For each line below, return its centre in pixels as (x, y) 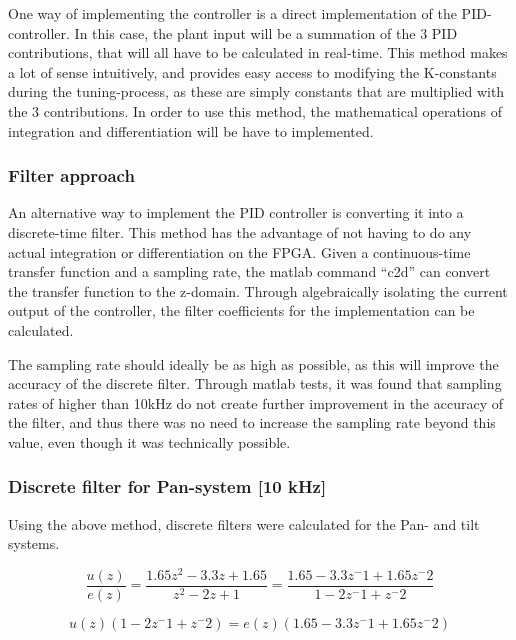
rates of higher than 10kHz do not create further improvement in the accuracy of (256, 402)
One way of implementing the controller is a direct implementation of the (232, 13)
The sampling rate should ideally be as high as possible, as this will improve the (253, 363)
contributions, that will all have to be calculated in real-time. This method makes (258, 52)
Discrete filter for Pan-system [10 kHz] (167, 486)
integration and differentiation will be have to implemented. (191, 130)
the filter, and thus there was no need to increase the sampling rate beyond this (252, 422)
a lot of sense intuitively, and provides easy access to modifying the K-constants (252, 71)
